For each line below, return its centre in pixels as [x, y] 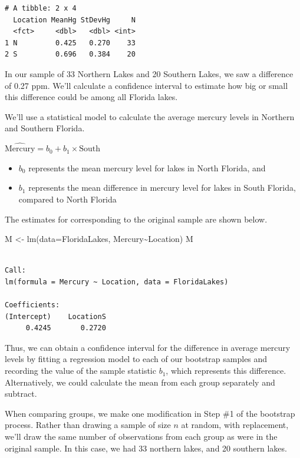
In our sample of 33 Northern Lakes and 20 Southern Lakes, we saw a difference [149, 73]
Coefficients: [32, 305]
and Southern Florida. [45, 128]
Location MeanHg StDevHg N [74, 20]
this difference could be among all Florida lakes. [91, 97]
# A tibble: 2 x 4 [41, 8]
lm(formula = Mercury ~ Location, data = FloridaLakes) [117, 282]
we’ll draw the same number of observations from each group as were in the [141, 437]
